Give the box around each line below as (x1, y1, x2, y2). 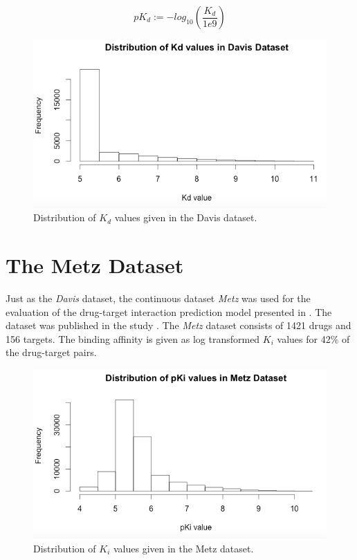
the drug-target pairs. (6, 345, 97, 360)
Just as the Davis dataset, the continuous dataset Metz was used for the (6, 290, 311, 305)
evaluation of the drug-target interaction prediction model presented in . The (6, 304, 332, 319)
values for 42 (277, 331, 331, 346)
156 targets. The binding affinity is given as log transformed (6, 331, 260, 346)
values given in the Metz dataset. (113, 541, 254, 555)
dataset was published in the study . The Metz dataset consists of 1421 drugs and (6, 318, 351, 333)
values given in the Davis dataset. (114, 210, 257, 225)
